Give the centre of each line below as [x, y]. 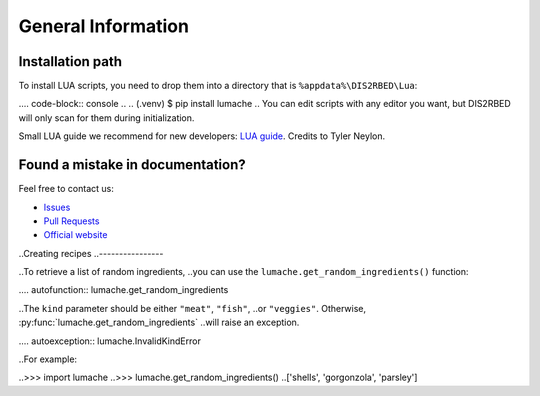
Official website [75, 235]
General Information [104, 26]
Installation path [70, 61]
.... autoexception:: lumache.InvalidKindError [110, 341]
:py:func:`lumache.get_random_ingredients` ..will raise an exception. [159, 322]
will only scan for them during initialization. [106, 117]
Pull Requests [71, 221]
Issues [57, 207]
